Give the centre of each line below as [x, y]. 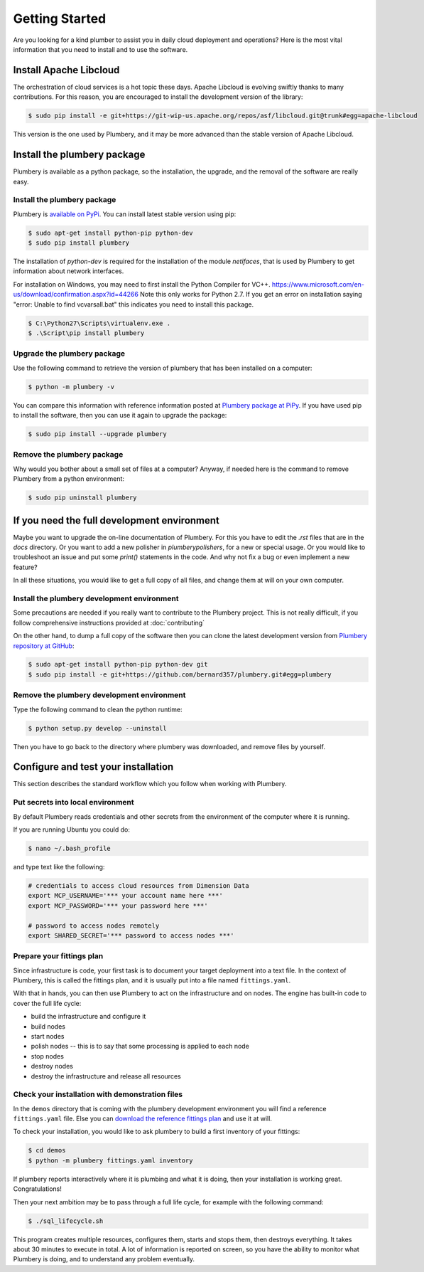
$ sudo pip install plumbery [79, 243]
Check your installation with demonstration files [98, 1094]
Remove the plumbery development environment [99, 695]
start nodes [48, 1036]
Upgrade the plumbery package [69, 354]
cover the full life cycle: [47, 1003]
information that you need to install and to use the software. [100, 49]
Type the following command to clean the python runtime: [98, 709]
